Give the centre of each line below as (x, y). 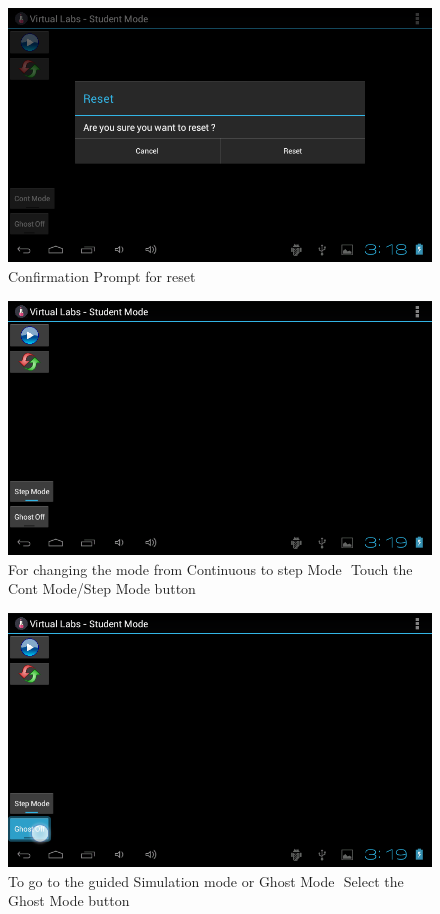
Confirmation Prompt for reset (102, 275)
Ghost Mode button (69, 900)
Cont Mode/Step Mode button (102, 588)
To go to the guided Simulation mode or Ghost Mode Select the (206, 880)
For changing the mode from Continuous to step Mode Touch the (210, 568)
